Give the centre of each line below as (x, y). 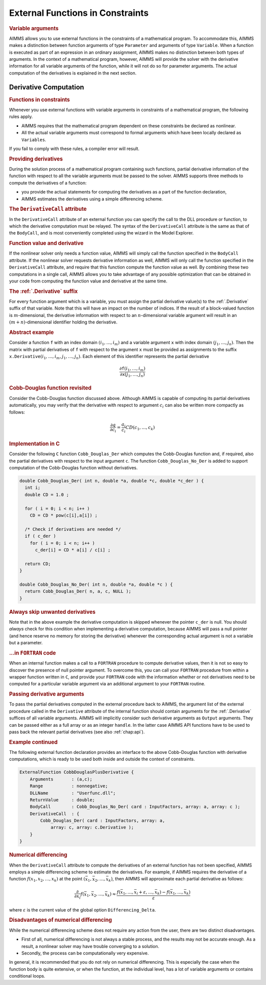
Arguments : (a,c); (61, 779)
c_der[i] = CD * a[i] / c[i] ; (73, 550)
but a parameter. (26, 643)
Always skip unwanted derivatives (52, 612)
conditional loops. (27, 976)
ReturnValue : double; (63, 800)
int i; (33, 488)
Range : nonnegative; (69, 786)
